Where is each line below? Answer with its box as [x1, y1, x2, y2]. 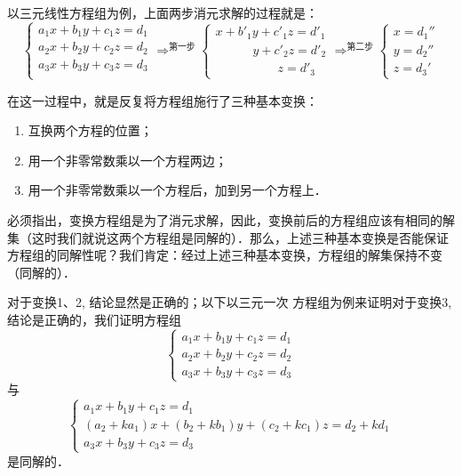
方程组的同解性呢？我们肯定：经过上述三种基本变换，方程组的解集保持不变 [7, 246, 442, 264]
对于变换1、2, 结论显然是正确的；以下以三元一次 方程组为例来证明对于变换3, [7, 293, 452, 311]
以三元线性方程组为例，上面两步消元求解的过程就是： [7, 4, 318, 21]
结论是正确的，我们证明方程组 [7, 310, 181, 328]
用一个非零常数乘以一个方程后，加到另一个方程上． [28, 181, 327, 199]
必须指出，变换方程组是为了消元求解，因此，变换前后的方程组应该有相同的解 [7, 210, 455, 229]
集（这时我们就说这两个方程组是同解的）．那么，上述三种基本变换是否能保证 [7, 228, 449, 246]
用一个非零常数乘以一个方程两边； [28, 150, 227, 169]
